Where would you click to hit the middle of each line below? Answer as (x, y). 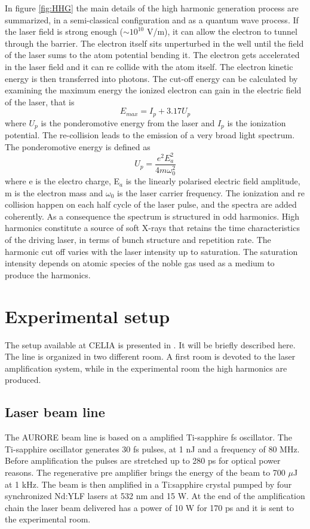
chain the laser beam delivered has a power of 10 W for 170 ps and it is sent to (149, 507)
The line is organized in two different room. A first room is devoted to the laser (150, 356)
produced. (23, 380)
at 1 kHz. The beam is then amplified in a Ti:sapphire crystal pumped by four (148, 484)
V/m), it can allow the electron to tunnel (222, 31)
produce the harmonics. (48, 274)
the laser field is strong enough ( (64, 31)
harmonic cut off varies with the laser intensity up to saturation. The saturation (151, 251)
